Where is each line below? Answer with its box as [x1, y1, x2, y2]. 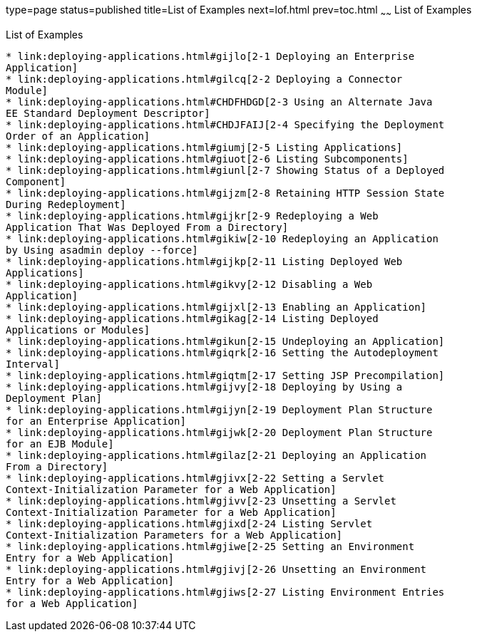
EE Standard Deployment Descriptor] [6, 107, 210, 119]
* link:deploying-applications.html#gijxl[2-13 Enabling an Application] [6, 301, 427, 313]
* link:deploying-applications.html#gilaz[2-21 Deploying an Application [6, 449, 427, 461]
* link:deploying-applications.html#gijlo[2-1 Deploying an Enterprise [6, 50, 415, 62]
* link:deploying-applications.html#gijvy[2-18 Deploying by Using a [6, 380, 403, 393]
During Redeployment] [6, 198, 126, 210]
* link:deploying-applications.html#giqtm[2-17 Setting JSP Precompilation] [6, 369, 445, 381]
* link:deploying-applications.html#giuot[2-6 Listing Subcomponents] [6, 152, 409, 165]
